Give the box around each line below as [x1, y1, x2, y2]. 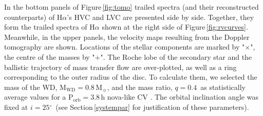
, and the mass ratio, [107, 81, 173, 92]
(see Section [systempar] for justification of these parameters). [55, 101, 249, 112]
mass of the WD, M [4, 81, 66, 92]
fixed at [4, 101, 28, 112]
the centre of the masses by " [4, 51, 95, 62]
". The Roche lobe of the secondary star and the [100, 51, 252, 62]
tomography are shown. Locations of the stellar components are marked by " [4, 41, 245, 52]
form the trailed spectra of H [4, 21, 95, 32]
